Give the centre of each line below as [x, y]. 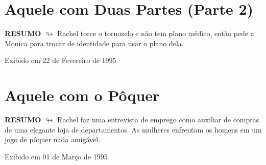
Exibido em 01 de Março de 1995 [56, 156]
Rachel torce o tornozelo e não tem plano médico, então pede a [156, 33]
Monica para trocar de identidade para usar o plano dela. [94, 43]
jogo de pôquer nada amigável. [53, 139]
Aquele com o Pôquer [82, 95]
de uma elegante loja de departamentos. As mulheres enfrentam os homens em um [133, 129]
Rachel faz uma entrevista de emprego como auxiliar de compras [158, 120]
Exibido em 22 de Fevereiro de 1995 [61, 60]
